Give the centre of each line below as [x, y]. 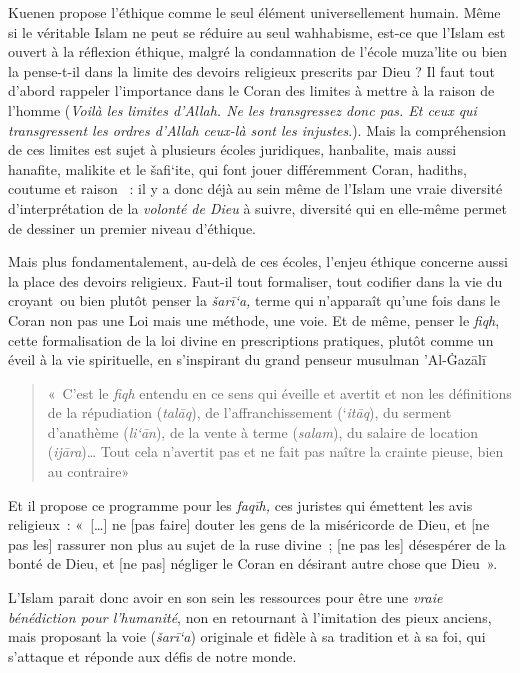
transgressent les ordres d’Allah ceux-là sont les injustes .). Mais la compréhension [257, 129]
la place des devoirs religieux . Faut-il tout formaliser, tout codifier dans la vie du [255, 280]
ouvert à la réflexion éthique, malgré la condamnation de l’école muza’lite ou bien [258, 51]
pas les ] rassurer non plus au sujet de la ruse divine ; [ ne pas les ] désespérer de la [257, 543]
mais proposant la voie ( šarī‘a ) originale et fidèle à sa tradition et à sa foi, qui [247, 636]
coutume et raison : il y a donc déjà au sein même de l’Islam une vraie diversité [255, 188]
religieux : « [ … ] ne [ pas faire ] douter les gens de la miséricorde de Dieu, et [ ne [249, 524]
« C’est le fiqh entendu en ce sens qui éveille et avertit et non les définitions [279, 392]
